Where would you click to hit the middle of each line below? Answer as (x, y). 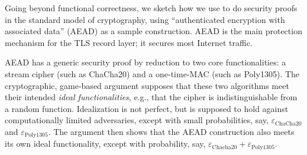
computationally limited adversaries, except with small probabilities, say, (137, 120)
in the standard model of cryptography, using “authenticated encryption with (145, 19)
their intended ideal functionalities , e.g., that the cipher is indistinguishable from (151, 97)
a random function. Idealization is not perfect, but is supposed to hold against (147, 108)
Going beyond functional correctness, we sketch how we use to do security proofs (151, 8)
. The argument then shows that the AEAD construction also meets (171, 131)
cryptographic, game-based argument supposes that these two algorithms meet (147, 85)
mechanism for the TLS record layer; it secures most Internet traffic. (129, 42)
